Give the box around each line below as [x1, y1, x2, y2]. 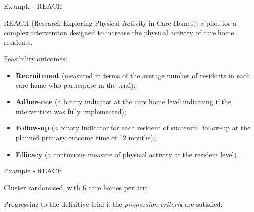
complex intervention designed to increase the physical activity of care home [4, 27, 234, 38]
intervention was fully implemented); [15, 106, 126, 116]
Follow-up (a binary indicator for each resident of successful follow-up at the [15, 123, 251, 133]
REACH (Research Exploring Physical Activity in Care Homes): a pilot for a [4, 17, 237, 28]
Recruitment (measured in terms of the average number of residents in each [15, 70, 250, 80]
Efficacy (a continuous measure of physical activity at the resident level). [15, 149, 239, 159]
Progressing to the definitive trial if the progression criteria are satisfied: [4, 199, 223, 209]
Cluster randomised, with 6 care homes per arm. [4, 182, 150, 192]
